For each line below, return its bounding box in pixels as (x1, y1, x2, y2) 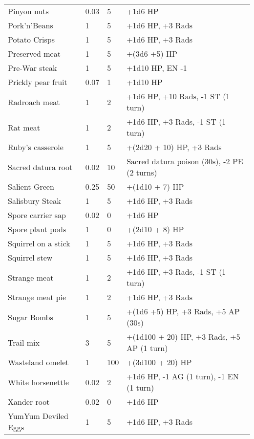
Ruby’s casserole (8, 141, 63, 153)
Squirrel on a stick (8, 238, 70, 249)
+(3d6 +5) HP (127, 48, 177, 59)
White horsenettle (8, 376, 69, 388)
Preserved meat (8, 48, 61, 59)
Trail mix (8, 336, 40, 348)
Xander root (8, 396, 50, 407)
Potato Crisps (8, 34, 55, 45)
